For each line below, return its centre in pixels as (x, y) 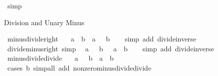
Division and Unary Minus (44, 22)
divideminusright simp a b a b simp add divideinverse (110, 48)
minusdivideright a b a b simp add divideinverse (102, 39)
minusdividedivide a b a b (60, 58)
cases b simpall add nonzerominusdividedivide (79, 67)
